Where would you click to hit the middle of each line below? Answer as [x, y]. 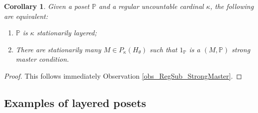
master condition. [42, 59]
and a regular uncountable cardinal [151, 6]
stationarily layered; [67, 33]
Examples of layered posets [75, 102]
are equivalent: [26, 16]
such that [164, 49]
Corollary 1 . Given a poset [47, 6]
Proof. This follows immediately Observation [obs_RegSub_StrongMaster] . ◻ [123, 75]
